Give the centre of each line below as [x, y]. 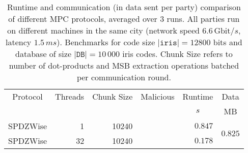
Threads [70, 96]
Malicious [158, 96]
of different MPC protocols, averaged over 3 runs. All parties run [124, 19]
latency [19, 42]
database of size [43, 54]
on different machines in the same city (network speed [103, 30]
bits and [228, 42]
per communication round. [124, 77]
